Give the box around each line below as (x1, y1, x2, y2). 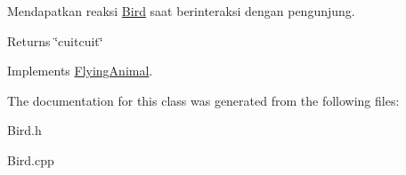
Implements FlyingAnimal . (7, 61, 153, 80)
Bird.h (7, 121, 42, 139)
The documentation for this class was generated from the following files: (7, 91, 400, 109)
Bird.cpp (7, 150, 54, 169)
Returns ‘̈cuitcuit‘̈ (7, 31, 103, 50)
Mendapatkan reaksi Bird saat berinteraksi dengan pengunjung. (7, 2, 355, 20)
